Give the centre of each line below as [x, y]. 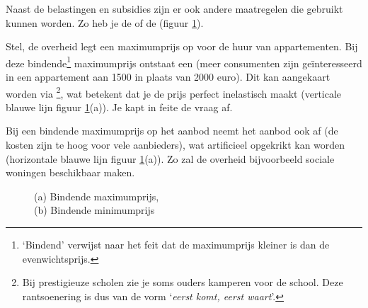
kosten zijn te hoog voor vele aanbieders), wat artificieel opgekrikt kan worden [176, 145]
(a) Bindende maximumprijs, [97, 196]
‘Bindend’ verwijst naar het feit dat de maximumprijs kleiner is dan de [176, 245]
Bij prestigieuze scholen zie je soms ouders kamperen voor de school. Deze [183, 282]
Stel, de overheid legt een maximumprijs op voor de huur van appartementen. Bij [182, 46]
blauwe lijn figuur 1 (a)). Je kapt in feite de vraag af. [119, 107]
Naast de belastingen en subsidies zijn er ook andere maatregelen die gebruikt [174, 8]
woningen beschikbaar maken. [70, 172]
